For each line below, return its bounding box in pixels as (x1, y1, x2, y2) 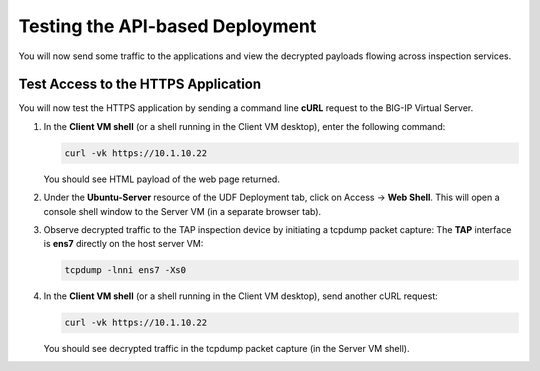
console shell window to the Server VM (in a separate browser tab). (43, 205, 322, 217)
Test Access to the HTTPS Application (18, 76, 262, 93)
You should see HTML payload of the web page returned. (43, 173, 280, 185)
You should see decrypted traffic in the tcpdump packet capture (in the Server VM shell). (43, 343, 410, 355)
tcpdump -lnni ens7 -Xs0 (64, 265, 187, 276)
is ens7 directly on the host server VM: (43, 238, 204, 250)
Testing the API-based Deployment (18, 15, 317, 37)
